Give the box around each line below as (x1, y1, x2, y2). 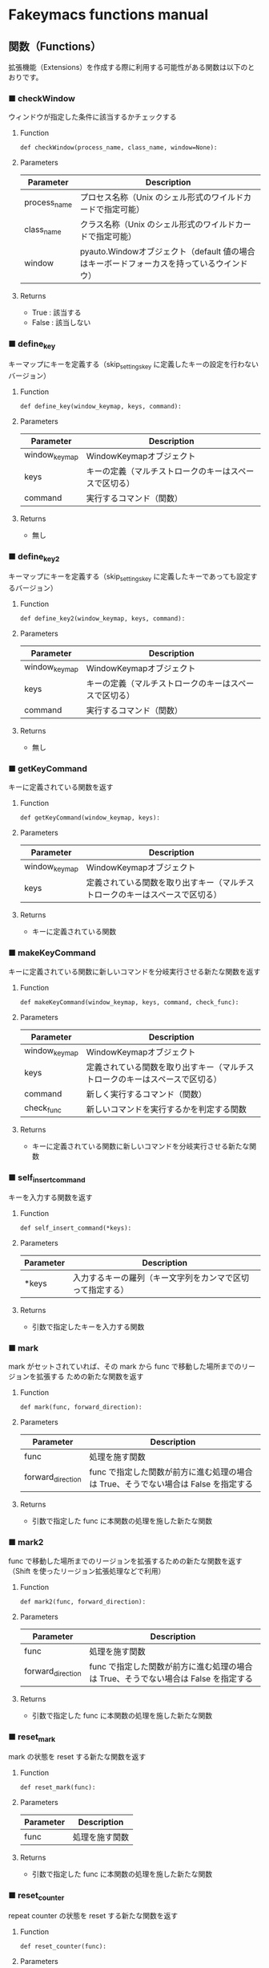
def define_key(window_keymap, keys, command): (19, 402, 182, 410)
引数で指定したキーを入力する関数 (31, 1322, 145, 1332)
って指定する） (72, 1284, 129, 1295)
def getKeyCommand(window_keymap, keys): (19, 814, 160, 822)
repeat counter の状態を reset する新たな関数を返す (8, 1910, 179, 1920)
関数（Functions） (8, 39, 102, 53)
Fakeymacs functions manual (8, 6, 209, 24)
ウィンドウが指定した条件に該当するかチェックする (8, 112, 177, 122)
